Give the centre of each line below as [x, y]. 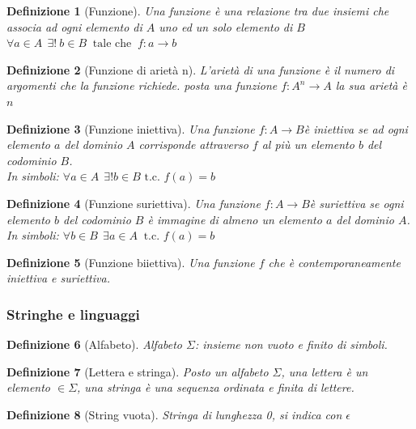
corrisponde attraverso [193, 144]
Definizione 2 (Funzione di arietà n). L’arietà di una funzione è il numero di [201, 69]
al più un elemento [308, 144]
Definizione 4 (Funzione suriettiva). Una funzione [134, 203]
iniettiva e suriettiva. [58, 278]
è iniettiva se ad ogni [356, 128]
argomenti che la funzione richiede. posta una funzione [142, 85]
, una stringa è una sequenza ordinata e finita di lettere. [216, 387]
